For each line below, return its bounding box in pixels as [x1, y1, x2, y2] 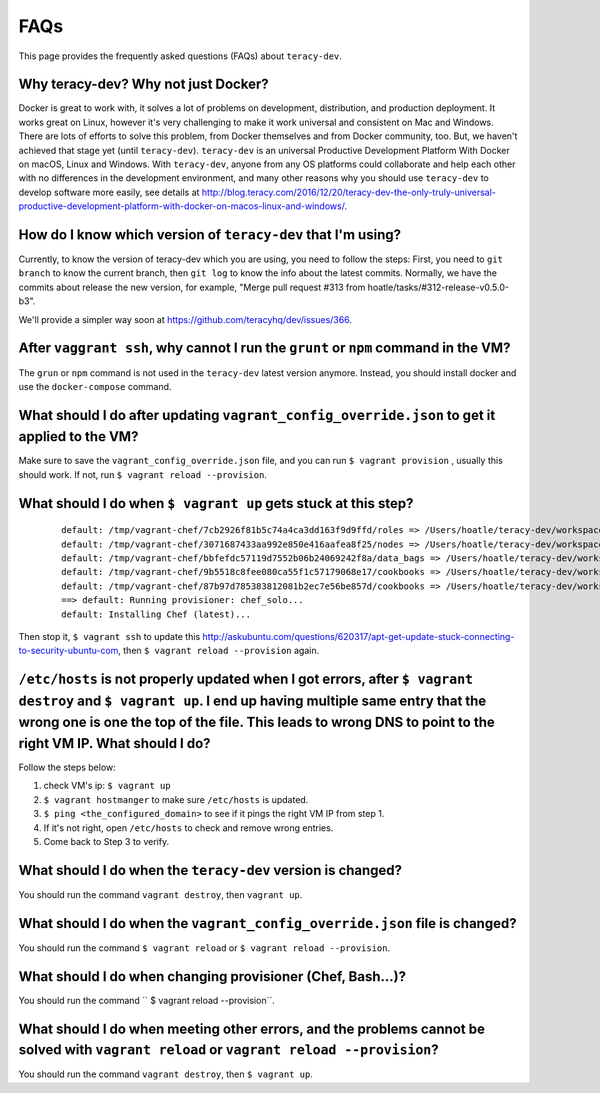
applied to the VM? [18, 428, 139, 445]
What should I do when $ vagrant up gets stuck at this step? [18, 495, 414, 512]
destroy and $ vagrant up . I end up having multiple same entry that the [18, 692, 487, 709]
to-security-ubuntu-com [18, 645, 119, 657]
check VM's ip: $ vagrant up [43, 780, 171, 792]
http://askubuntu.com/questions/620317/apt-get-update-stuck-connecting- [202, 630, 515, 642]
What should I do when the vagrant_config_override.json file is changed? [18, 915, 517, 932]
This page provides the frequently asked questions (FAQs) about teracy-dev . [18, 50, 342, 62]
